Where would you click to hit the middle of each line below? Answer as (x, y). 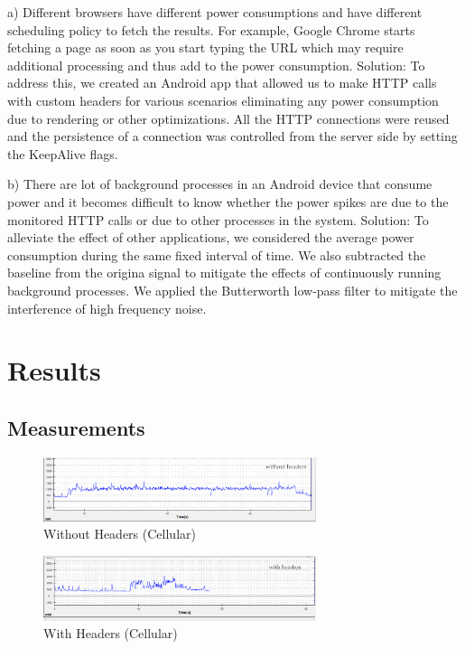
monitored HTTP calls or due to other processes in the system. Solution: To (218, 219)
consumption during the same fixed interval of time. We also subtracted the (217, 254)
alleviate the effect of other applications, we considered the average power (211, 237)
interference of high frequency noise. (107, 308)
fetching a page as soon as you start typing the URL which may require (205, 47)
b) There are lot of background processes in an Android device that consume (220, 184)
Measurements (76, 427)
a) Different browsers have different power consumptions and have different (215, 12)
